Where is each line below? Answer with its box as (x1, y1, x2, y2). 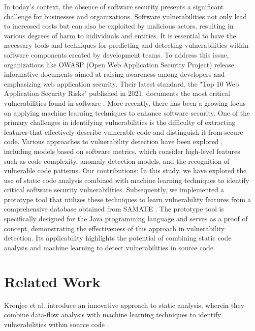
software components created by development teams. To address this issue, (4, 49, 229, 60)
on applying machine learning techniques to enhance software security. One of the (4, 107, 250, 118)
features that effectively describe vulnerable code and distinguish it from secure (4, 126, 243, 137)
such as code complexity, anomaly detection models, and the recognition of (4, 155, 229, 166)
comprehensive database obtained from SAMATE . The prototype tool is (4, 204, 224, 214)
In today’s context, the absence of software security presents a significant (4, 1, 224, 11)
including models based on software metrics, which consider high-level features (4, 146, 240, 156)
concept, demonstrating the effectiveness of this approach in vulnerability (4, 223, 225, 233)
